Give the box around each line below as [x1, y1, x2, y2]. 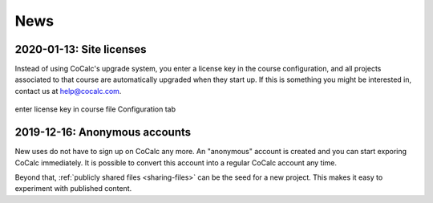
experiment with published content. [14, 184, 132, 193]
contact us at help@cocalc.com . [14, 86, 122, 95]
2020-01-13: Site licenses [14, 43, 147, 56]
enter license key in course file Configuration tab [14, 104, 176, 114]
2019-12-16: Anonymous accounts [14, 125, 192, 140]
